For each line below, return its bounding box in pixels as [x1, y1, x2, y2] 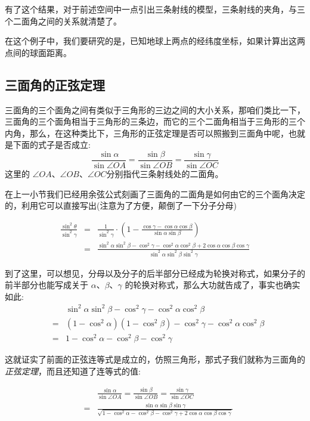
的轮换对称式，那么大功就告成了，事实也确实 [125, 278, 300, 291]
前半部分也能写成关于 [5, 278, 88, 291]
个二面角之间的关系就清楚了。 [5, 14, 122, 27]
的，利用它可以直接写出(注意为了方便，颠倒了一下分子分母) [5, 199, 237, 212]
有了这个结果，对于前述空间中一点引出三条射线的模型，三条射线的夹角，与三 [5, 3, 305, 15]
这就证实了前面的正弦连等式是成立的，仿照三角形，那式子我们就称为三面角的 [5, 353, 305, 366]
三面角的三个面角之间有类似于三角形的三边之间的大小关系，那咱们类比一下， [5, 103, 305, 116]
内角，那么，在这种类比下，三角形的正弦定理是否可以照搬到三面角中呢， [5, 126, 289, 139]
